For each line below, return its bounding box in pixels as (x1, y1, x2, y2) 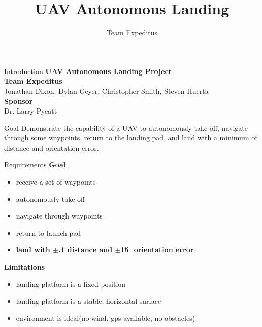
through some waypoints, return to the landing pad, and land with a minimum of (4, 132, 257, 143)
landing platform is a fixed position (16, 278, 126, 289)
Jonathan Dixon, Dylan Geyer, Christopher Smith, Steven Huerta (4, 85, 209, 96)
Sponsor (4, 95, 33, 106)
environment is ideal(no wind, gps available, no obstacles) (16, 312, 195, 323)
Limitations (4, 262, 45, 272)
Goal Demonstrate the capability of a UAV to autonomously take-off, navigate (4, 122, 248, 133)
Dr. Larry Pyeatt (4, 105, 57, 116)
